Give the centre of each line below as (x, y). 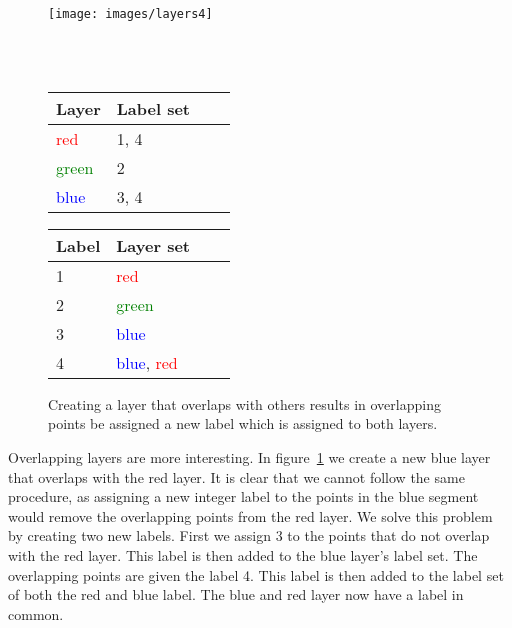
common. (36, 613)
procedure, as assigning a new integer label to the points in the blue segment (243, 496)
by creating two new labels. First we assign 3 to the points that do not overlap (249, 535)
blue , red (147, 362)
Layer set (153, 245)
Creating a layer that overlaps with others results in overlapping (244, 403)
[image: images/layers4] (130, 14)
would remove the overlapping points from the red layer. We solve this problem (250, 515)
